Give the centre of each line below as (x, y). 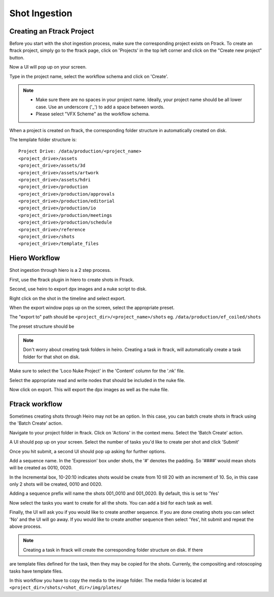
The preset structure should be (42, 326)
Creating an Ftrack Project (52, 31)
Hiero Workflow (35, 258)
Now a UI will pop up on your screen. (48, 67)
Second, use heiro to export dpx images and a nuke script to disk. (78, 289)
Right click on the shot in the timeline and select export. (67, 298)
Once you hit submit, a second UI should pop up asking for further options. (88, 451)
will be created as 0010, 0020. (41, 468)
